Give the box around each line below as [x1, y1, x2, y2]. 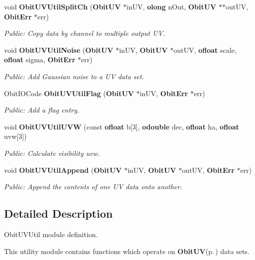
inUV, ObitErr [139, 88, 188, 98]
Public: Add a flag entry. [4, 105, 80, 115]
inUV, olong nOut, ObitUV [127, 1, 217, 11]
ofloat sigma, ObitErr [4, 54, 76, 65]
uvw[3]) [4, 131, 27, 141]
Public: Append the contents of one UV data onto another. [4, 181, 182, 192]
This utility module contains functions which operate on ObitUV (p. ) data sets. [4, 246, 250, 256]
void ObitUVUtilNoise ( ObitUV [4, 44, 114, 55]
